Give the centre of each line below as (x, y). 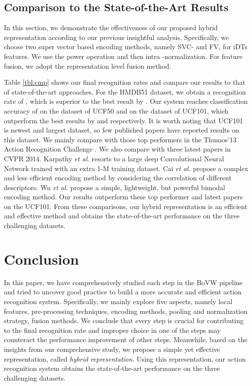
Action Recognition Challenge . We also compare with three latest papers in (117, 149)
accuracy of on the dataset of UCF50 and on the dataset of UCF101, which (116, 110)
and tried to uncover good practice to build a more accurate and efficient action (123, 292)
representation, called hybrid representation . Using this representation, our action (125, 358)
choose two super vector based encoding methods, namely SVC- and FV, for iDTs (126, 47)
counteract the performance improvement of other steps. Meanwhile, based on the (126, 339)
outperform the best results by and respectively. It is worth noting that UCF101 (124, 120)
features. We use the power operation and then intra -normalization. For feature (123, 56)
